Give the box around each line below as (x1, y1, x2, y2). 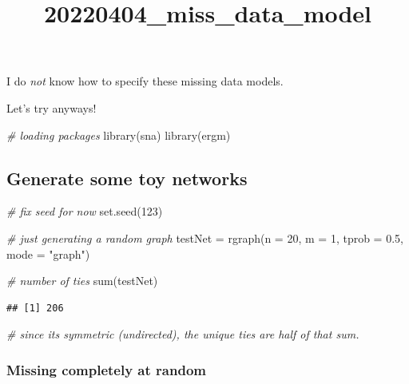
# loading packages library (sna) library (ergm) (6, 126, 231, 143)
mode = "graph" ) (6, 245, 90, 262)
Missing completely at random (6, 359, 206, 379)
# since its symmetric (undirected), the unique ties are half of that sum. (6, 326, 359, 342)
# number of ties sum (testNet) (6, 272, 158, 289)
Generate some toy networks (6, 165, 248, 190)
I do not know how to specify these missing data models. (6, 73, 284, 89)
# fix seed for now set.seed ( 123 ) (6, 203, 163, 220)
